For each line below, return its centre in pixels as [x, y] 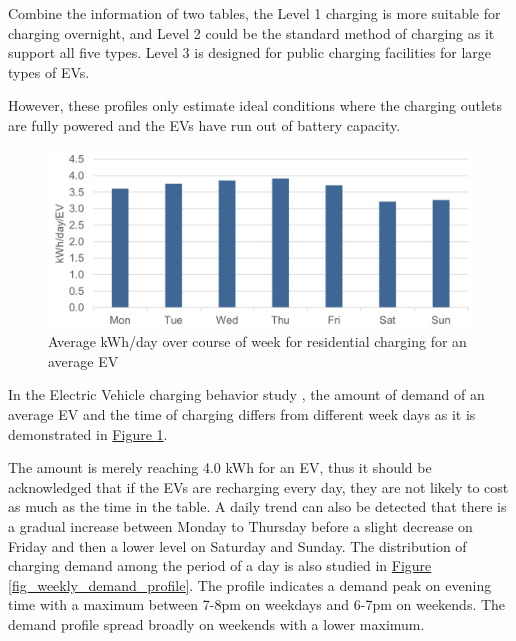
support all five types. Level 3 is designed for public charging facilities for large [250, 52]
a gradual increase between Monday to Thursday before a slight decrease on [240, 525]
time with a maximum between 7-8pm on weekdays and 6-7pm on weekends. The [257, 604]
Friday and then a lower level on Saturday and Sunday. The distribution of [237, 545]
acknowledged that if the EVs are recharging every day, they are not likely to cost [258, 486]
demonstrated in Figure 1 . [88, 433]
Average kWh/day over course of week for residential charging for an [257, 341]
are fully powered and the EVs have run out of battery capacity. [204, 124]
